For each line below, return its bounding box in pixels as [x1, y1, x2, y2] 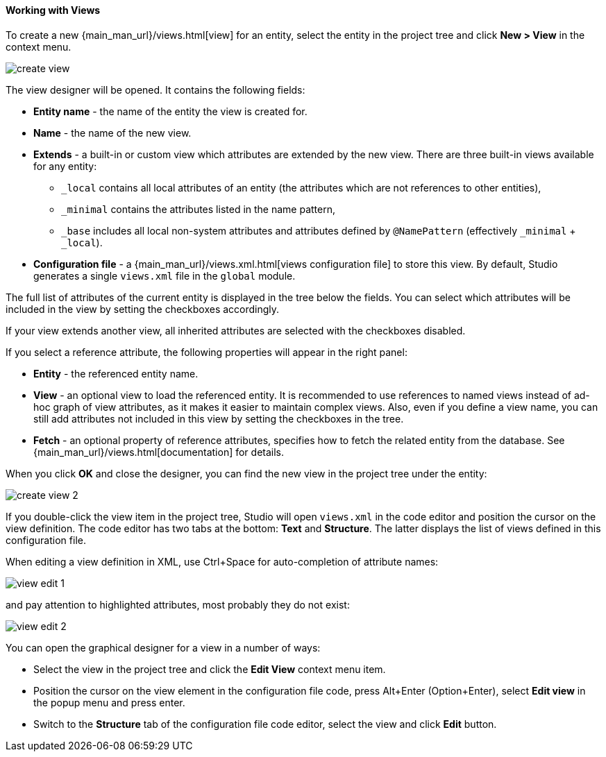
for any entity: [33, 160, 97, 172]
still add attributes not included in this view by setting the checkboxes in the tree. [33, 412, 404, 425]
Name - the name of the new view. [33, 126, 192, 139]
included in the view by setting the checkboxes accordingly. [6, 303, 280, 315]
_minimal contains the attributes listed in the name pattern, [61, 203, 335, 215]
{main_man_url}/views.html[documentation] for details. [33, 445, 285, 458]
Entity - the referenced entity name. [33, 367, 199, 380]
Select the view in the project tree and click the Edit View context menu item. [33, 663, 386, 675]
